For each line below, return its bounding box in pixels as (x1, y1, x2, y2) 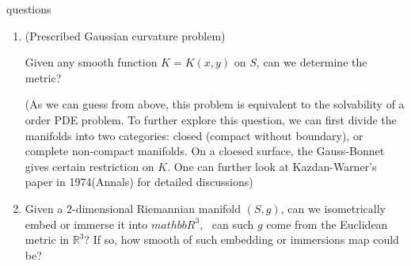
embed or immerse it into (25, 215, 148, 232)
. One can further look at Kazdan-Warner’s (167, 158, 377, 174)
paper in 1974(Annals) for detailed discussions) (25, 173, 253, 190)
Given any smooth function (25, 54, 158, 70)
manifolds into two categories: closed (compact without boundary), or (25, 127, 363, 143)
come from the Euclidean (266, 215, 388, 232)
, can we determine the (256, 54, 367, 70)
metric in (25, 231, 70, 248)
